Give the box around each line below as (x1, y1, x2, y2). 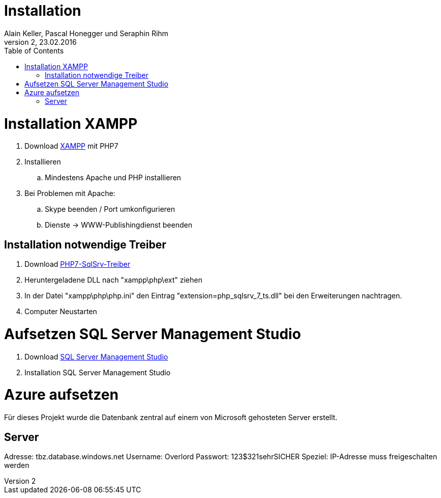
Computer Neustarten (24, 307, 97, 316)
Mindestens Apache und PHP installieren (45, 173, 181, 182)
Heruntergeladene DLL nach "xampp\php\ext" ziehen (24, 275, 202, 285)
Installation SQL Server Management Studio (24, 368, 171, 377)
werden (4, 460, 30, 469)
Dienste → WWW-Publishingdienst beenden (45, 220, 192, 230)
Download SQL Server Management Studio (24, 352, 168, 361)
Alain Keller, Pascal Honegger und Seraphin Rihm (4, 29, 168, 38)
